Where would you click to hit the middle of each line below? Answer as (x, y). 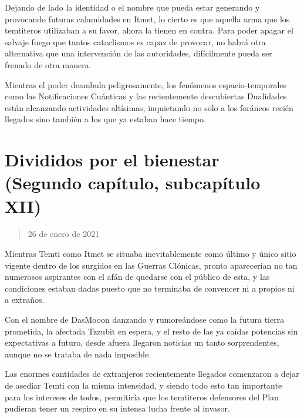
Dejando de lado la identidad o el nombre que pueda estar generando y (132, 7)
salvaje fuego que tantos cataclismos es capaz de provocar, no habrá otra (135, 41)
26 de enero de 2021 (64, 234)
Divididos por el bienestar (112, 160)
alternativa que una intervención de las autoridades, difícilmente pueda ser (139, 53)
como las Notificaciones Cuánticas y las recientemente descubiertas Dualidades (146, 96)
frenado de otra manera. (48, 64)
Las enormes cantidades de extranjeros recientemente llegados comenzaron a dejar (152, 374)
